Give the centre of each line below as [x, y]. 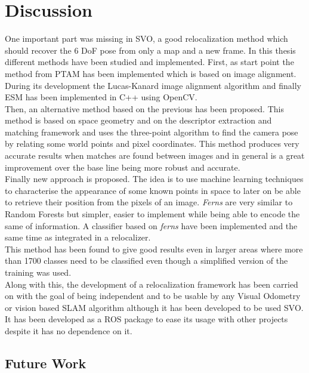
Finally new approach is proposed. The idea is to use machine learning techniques [154, 179]
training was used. [38, 272]
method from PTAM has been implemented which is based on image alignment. [151, 73]
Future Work [46, 363]
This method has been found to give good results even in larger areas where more [154, 249]
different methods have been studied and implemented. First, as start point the [149, 62]
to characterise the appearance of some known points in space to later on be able [153, 190]
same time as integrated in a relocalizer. [78, 237]
